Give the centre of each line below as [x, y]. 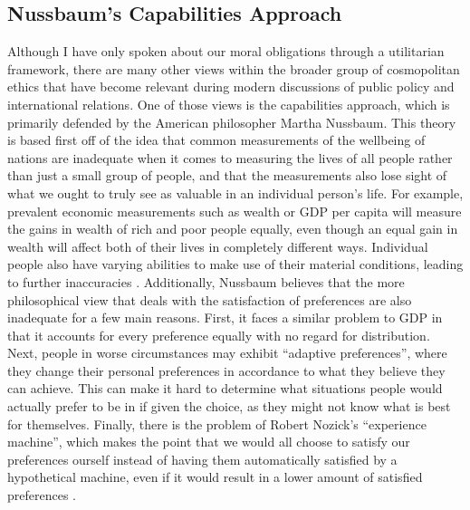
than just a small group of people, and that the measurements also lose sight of [227, 175]
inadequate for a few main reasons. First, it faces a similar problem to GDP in [225, 318]
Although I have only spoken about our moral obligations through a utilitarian [226, 51]
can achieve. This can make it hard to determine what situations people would [225, 388]
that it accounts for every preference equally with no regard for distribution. [219, 335]
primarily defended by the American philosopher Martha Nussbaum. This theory [232, 122]
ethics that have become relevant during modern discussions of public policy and [231, 87]
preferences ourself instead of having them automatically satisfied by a [202, 459]
